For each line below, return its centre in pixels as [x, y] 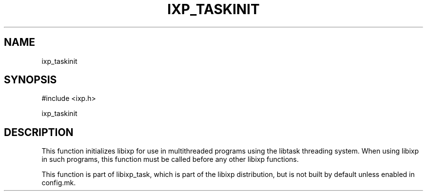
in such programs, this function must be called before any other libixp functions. [170, 159]
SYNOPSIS [30, 80]
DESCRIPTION [39, 132]
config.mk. [59, 183]
